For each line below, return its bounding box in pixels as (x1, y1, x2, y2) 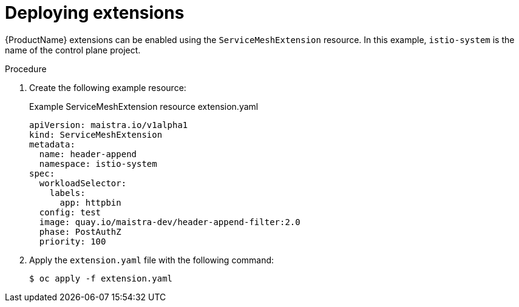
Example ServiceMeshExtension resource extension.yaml (29, 101, 259, 112)
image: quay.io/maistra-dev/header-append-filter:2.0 (39, 217, 300, 227)
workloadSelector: (39, 178, 127, 188)
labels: (49, 187, 86, 198)
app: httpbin (59, 197, 121, 207)
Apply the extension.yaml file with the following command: (29, 254, 274, 265)
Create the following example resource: (29, 82, 186, 93)
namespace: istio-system (39, 158, 157, 169)
